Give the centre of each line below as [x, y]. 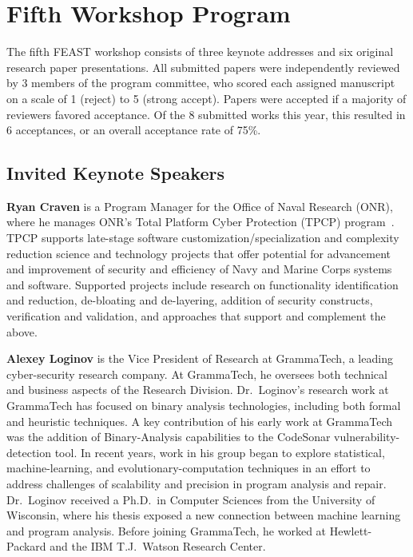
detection [29, 452]
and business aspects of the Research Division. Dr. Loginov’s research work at [198, 390]
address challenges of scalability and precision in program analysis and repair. [197, 483]
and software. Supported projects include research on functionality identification [203, 284]
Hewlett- [351, 530]
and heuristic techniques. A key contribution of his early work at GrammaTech [200, 421]
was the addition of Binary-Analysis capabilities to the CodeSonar [169, 437]
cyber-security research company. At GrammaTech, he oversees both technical [197, 374]
